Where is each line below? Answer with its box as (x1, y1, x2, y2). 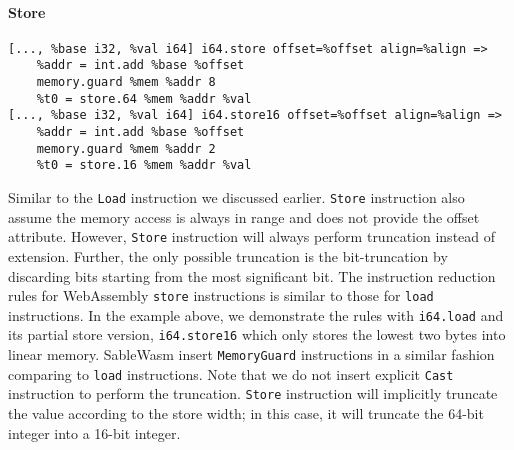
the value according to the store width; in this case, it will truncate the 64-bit (8, 403, 484, 424)
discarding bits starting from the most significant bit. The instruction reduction (8, 265, 496, 286)
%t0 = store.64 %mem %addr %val (36, 91, 252, 106)
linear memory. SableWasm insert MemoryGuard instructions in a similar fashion (8, 344, 495, 365)
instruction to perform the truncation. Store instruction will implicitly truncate (8, 383, 498, 404)
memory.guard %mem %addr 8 (36, 75, 216, 90)
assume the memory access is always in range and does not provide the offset (8, 206, 480, 227)
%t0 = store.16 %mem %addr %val (36, 158, 252, 173)
